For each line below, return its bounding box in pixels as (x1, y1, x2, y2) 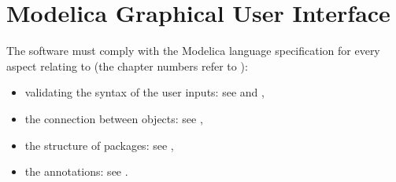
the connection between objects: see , (24, 110, 203, 126)
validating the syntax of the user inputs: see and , (24, 84, 265, 100)
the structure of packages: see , (24, 136, 174, 153)
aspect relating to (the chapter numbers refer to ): (6, 57, 248, 74)
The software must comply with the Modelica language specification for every (6, 42, 380, 59)
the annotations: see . (24, 163, 128, 180)
